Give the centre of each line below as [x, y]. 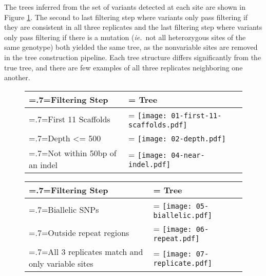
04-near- [188, 155]
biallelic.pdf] [183, 215]
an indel [43, 164]
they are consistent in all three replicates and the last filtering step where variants [133, 27]
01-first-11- [196, 115]
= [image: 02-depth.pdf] [177, 138]
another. [17, 77]
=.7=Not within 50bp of [73, 153]
